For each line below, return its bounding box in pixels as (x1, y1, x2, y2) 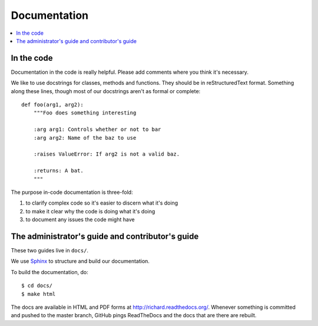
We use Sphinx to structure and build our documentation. (11, 258, 150, 265)
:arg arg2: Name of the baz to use (33, 134, 137, 141)
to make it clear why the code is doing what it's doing (25, 208, 155, 215)
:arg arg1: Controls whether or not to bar (33, 126, 161, 133)
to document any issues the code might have (25, 216, 135, 223)
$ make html (21, 291, 56, 297)
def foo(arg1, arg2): (21, 101, 84, 108)
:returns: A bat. (33, 167, 84, 174)
